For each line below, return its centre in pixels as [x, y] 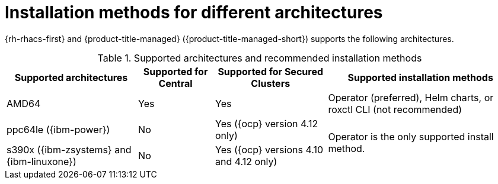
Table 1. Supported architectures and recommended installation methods [260, 58]
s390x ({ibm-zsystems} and [69, 149]
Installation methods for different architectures [194, 12]
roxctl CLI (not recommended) [395, 109]
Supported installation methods [420, 77]
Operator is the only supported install [411, 136]
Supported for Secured [271, 71]
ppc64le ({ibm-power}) [58, 129]
